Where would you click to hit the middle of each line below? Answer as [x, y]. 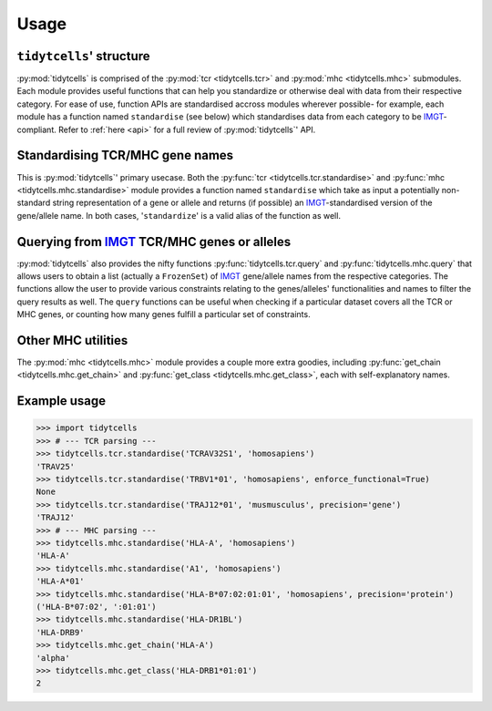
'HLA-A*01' [60, 582]
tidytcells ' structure [83, 56]
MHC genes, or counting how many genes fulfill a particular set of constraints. [164, 314]
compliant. [36, 129]
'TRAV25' [56, 466]
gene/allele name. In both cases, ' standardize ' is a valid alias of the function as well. [179, 215]
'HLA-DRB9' [60, 632]
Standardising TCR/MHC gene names [125, 155]
